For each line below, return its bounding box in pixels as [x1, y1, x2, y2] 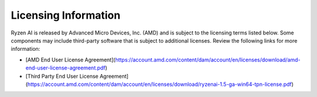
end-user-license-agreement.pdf [25, 64, 106, 71]
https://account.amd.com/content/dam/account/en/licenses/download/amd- [115, 56, 301, 63]
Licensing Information [11, 9, 120, 22]
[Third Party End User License [25, 72, 99, 79]
